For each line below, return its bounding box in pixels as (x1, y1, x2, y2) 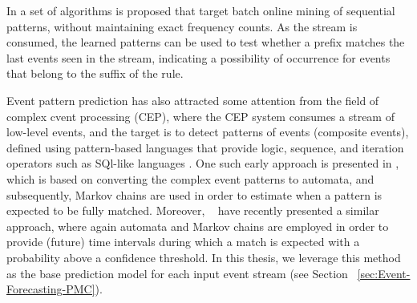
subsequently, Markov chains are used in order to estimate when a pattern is (6, 186, 383, 203)
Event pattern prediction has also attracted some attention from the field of (6, 91, 379, 108)
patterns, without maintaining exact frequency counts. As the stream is (6, 18, 358, 34)
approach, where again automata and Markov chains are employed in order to (6, 217, 389, 234)
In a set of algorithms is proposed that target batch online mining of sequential (6, 2, 395, 18)
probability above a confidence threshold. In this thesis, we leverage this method (6, 248, 401, 265)
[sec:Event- (357, 265, 411, 281)
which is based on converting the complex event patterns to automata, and (6, 170, 374, 187)
